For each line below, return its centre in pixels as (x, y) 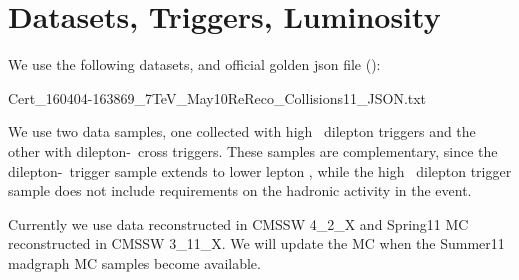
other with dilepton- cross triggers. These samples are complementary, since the (253, 150)
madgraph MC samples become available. (134, 262)
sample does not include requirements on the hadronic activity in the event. (240, 190)
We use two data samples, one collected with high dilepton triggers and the (242, 131)
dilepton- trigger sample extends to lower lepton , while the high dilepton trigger (260, 170)
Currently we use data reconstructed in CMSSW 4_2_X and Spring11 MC (238, 223)
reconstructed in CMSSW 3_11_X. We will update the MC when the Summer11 (256, 243)
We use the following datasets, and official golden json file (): (194, 64)
